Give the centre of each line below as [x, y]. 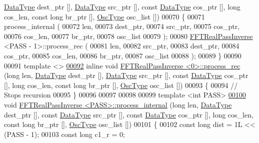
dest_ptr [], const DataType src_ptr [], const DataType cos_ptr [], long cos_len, [129, 114]
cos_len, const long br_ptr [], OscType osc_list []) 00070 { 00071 [104, 16]
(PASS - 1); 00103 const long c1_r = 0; [64, 134]
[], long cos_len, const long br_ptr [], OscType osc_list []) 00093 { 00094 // [121, 85]
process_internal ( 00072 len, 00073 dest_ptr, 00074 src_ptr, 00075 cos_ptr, [122, 26]
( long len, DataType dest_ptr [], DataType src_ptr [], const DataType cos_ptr [126, 75]
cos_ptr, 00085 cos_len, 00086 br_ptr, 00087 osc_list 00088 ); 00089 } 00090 [123, 55]
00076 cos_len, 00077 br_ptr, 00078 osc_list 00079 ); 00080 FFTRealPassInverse [128, 36]
